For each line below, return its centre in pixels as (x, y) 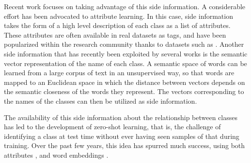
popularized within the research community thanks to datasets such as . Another (124, 44)
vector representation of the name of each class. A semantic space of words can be (125, 63)
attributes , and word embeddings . (56, 155)
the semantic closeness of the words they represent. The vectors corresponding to (124, 91)
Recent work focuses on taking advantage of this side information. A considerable (125, 6)
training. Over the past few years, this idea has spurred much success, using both (125, 145)
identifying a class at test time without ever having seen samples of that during (122, 136)
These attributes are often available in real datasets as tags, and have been (115, 34)
